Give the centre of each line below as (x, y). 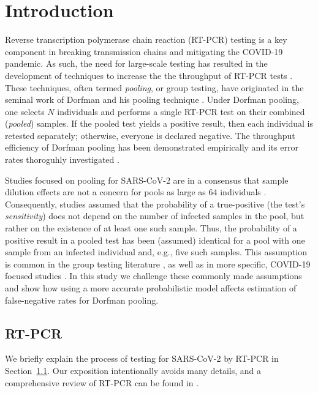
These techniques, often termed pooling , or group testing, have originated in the (154, 87)
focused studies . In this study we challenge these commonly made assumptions (153, 276)
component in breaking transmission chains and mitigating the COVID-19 (144, 51)
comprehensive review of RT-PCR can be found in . (102, 382)
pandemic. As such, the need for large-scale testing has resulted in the (136, 63)
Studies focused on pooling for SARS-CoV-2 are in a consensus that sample (147, 180)
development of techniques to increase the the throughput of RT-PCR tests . (149, 75)
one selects (25, 111)
